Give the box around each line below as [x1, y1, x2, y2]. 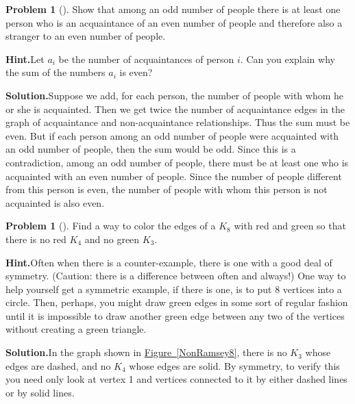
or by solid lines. [5, 385, 75, 399]
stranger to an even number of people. [5, 29, 166, 43]
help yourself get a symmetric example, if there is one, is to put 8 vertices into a [5, 281, 342, 296]
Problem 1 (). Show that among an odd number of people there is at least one [5, 2, 341, 16]
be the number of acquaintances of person [58, 51, 234, 66]
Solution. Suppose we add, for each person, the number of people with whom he [5, 88, 343, 102]
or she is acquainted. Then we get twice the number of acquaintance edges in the [5, 101, 345, 116]
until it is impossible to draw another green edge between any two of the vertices [5, 308, 345, 323]
